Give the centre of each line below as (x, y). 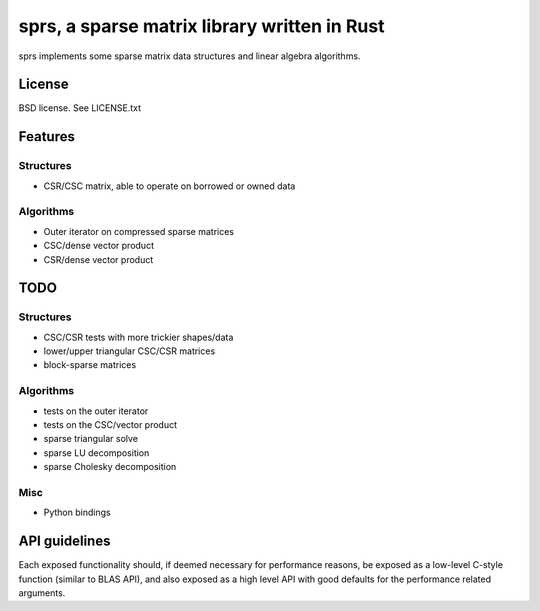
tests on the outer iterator (96, 411)
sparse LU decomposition (96, 452)
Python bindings (77, 512)
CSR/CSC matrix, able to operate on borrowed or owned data (169, 186)
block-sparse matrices (90, 365)
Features (46, 136)
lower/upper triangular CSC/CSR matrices (129, 351)
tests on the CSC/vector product (110, 424)
